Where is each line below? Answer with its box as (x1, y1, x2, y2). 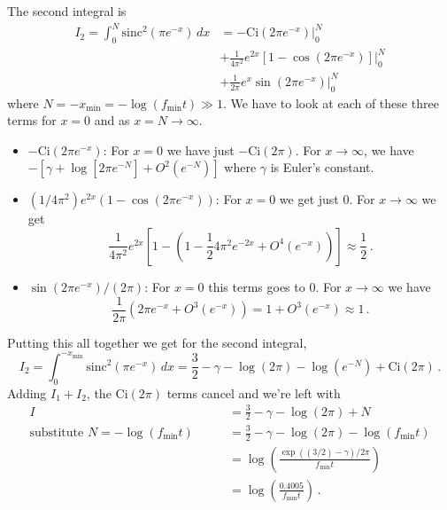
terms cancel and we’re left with (166, 383, 341, 402)
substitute (29, 427, 84, 439)
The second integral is (7, 2, 127, 20)
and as (94, 111, 130, 129)
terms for (7, 111, 57, 129)
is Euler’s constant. (270, 158, 374, 177)
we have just (166, 140, 235, 159)
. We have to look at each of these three (222, 93, 439, 112)
